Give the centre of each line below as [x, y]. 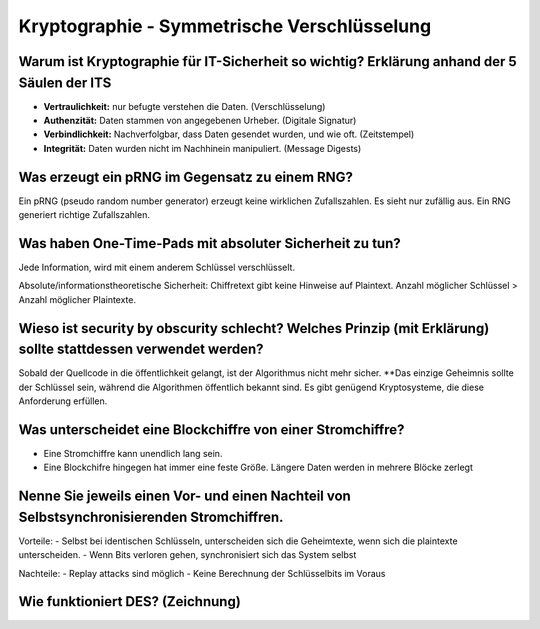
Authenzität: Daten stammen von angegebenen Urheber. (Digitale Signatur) [200, 121]
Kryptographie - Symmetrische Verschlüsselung [225, 26]
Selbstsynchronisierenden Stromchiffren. [151, 516]
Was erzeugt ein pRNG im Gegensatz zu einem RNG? [186, 176]
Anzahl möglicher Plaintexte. [77, 299]
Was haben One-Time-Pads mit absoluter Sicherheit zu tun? [209, 243]
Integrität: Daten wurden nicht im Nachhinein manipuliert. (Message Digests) [202, 148]
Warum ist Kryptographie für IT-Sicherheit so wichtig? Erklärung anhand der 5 [267, 61]
